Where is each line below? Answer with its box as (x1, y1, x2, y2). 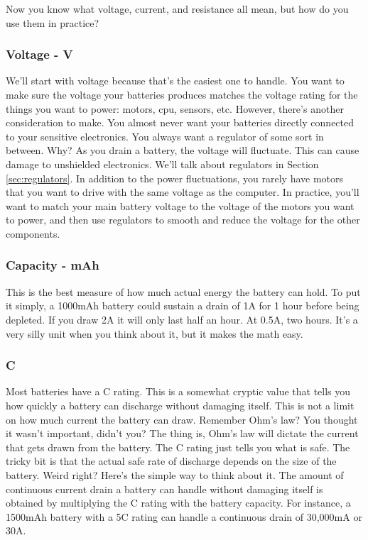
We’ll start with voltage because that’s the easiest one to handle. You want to (6, 73, 345, 88)
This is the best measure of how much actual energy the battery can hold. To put (6, 284, 361, 299)
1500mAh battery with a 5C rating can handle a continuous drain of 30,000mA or (6, 509, 362, 524)
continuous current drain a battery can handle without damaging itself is (6, 481, 323, 496)
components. (6, 226, 60, 241)
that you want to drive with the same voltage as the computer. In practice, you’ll (6, 184, 359, 199)
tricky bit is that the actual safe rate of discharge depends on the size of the (6, 453, 337, 468)
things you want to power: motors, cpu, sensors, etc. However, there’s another (6, 101, 344, 116)
